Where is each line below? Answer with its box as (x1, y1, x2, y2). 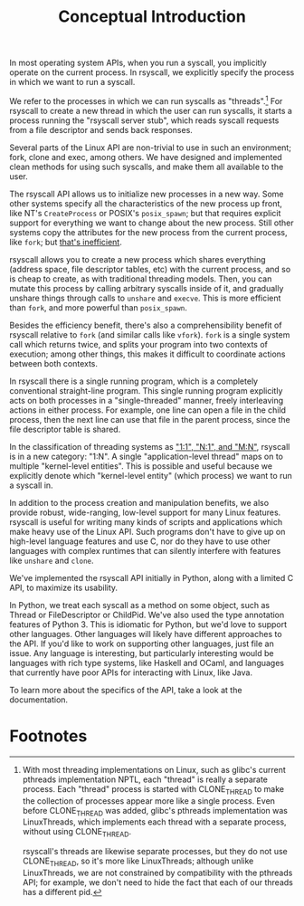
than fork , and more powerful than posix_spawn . (9, 301, 188, 313)
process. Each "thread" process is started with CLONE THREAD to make (22, 783, 285, 796)
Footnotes (9, 726, 88, 747)
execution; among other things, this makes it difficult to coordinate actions (9, 348, 286, 359)
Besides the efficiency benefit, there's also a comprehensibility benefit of (9, 319, 282, 330)
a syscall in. (9, 480, 53, 491)
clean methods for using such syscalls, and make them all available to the (9, 161, 284, 172)
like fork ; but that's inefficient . (9, 236, 122, 247)
